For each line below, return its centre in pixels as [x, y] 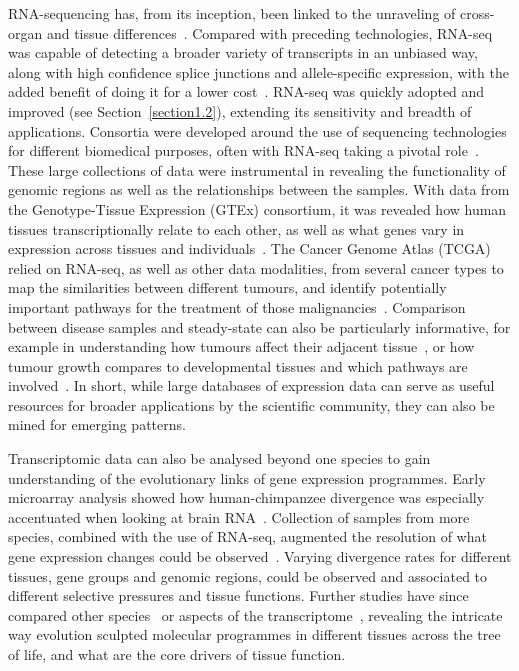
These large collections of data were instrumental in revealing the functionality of [257, 169]
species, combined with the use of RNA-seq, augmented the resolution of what [247, 536]
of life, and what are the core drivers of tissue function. [177, 654]
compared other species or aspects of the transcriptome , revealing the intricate [255, 614]
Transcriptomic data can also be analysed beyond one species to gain [219, 458]
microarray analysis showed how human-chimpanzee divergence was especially [246, 497]
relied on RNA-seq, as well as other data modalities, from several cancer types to [256, 267]
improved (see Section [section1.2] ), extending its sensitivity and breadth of [240, 110]
